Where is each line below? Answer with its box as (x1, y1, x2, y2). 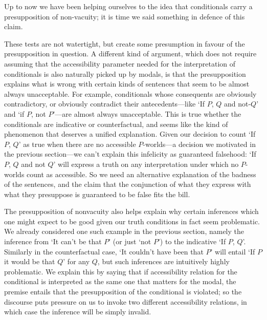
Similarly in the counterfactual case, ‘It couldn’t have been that (4, 246, 204, 257)
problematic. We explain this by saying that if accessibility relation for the (4, 266, 237, 276)
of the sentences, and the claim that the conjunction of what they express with (4, 179, 251, 189)
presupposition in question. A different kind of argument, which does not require (4, 48, 257, 59)
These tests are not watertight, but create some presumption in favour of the (4, 38, 245, 49)
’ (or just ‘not (108, 236, 151, 247)
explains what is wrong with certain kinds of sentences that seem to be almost (4, 78, 250, 89)
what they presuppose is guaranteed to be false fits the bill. (4, 188, 190, 199)
